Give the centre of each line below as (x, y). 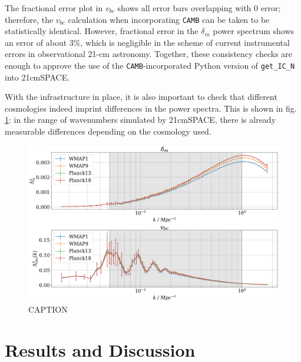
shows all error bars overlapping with (184, 8)
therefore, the (29, 19)
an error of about (36, 42)
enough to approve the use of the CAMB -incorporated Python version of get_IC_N (150, 66)
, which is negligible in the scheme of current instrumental (185, 42)
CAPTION (48, 309)
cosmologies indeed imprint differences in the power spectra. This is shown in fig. (151, 108)
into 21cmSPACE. (37, 77)
